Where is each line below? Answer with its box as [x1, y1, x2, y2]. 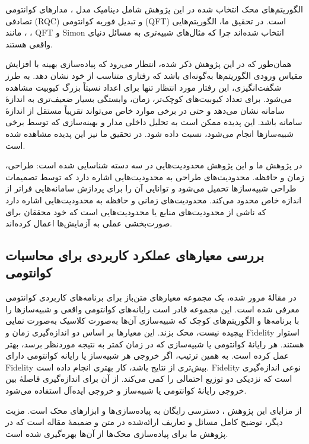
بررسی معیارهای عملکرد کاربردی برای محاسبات [5, 246, 264, 264]
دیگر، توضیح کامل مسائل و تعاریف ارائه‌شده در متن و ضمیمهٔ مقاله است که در [5, 416, 283, 428]
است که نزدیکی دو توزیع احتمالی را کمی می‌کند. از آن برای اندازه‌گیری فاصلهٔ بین [5, 372, 292, 385]
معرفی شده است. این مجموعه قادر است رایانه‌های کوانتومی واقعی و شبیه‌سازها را [5, 302, 300, 315]
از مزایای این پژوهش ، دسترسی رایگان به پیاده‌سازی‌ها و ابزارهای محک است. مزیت [5, 404, 302, 416]
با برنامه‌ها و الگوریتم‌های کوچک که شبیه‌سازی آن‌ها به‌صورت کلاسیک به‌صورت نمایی [5, 314, 300, 327]
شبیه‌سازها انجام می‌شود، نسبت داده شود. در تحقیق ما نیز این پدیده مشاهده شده [5, 127, 294, 139]
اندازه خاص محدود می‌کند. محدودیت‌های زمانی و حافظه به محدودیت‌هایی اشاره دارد [5, 193, 302, 206]
